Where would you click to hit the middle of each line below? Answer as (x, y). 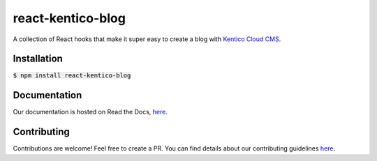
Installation (38, 59)
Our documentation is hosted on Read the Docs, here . (90, 112)
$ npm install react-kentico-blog (72, 76)
